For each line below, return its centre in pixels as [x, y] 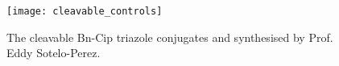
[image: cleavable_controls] [85, 11]
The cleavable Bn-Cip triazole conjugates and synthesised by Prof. [170, 37]
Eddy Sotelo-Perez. [54, 53]
